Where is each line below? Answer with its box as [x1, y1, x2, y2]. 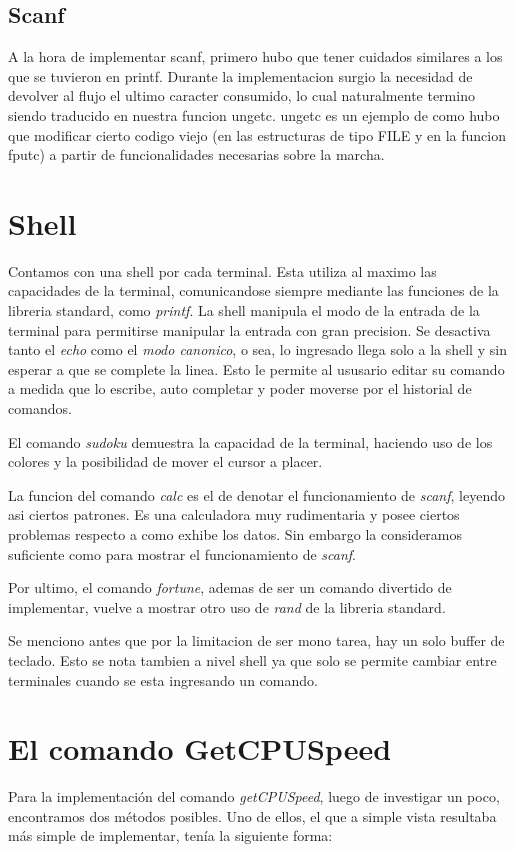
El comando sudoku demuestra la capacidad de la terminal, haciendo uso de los [8, 431, 493, 452]
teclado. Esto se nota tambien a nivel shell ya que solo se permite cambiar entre [8, 649, 497, 670]
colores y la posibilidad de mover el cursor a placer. [8, 451, 323, 472]
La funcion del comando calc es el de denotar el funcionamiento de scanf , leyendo [8, 484, 505, 505]
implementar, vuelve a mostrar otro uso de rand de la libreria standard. [8, 596, 446, 617]
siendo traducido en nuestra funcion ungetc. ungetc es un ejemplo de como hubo [8, 104, 500, 125]
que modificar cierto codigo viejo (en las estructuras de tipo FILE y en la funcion [8, 124, 506, 145]
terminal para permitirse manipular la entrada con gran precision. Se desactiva [8, 319, 491, 340]
